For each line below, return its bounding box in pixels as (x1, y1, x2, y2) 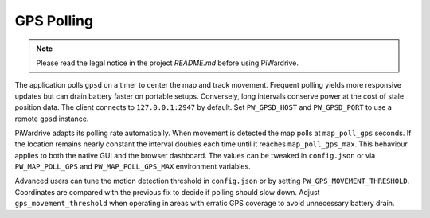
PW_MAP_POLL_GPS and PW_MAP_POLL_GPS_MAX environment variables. (14, 162, 251, 171)
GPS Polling (14, 12, 94, 29)
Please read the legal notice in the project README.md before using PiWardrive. (36, 58, 299, 68)
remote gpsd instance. (14, 114, 89, 123)
